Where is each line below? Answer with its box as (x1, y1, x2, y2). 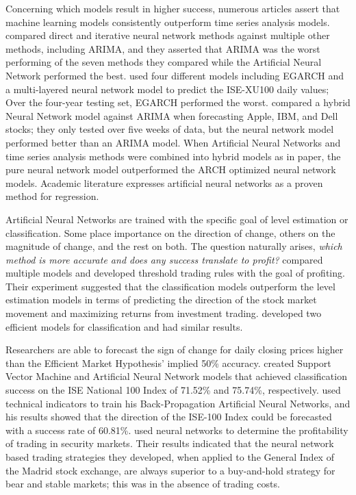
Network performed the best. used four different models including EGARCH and (5, 68, 344, 82)
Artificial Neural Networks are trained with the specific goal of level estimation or (5, 212, 348, 226)
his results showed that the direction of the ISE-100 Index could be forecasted (5, 409, 332, 424)
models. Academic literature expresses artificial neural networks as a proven (5, 175, 323, 190)
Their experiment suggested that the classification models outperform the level (5, 279, 335, 293)
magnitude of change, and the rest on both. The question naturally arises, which (5, 239, 342, 253)
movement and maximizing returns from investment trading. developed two (5, 306, 322, 320)
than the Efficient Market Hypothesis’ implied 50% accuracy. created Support (5, 355, 331, 370)
